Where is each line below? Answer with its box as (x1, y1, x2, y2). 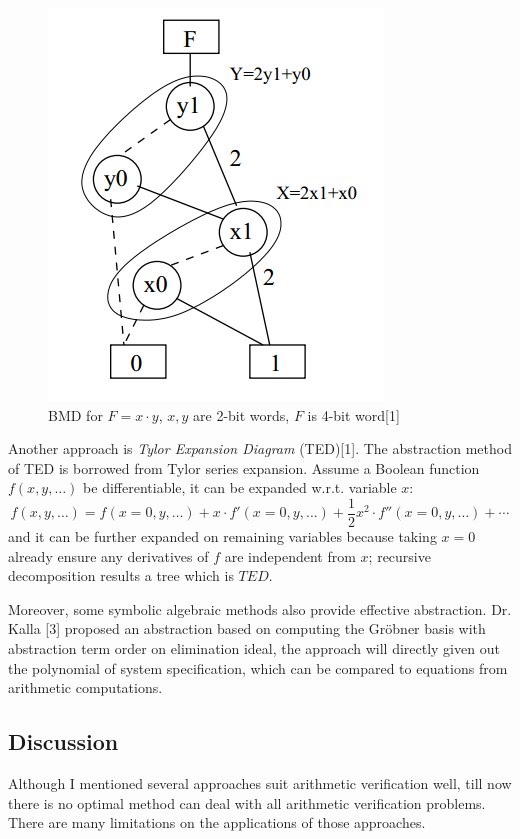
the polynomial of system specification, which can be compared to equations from (8, 657, 508, 678)
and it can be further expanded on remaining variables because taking (8, 526, 437, 547)
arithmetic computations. (8, 677, 163, 698)
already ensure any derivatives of (8, 545, 209, 566)
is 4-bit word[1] (307, 404, 400, 425)
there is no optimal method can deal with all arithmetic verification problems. (8, 792, 486, 813)
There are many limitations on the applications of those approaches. (8, 812, 426, 833)
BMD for (48, 404, 103, 425)
